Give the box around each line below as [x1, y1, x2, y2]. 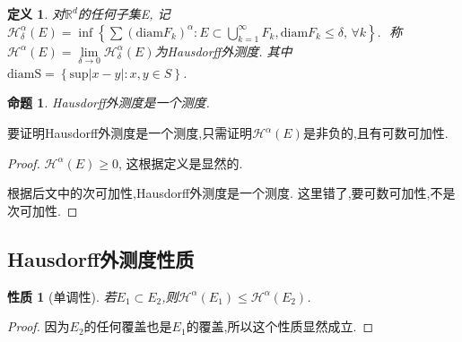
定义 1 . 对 [7, 4, 65, 22]
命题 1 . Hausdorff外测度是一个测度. [7, 93, 210, 112]
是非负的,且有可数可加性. [302, 124, 449, 141]
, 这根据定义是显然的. [118, 153, 243, 172]
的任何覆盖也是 [83, 317, 172, 336]
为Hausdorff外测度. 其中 [154, 41, 292, 60]
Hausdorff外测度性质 [7, 244, 195, 272]
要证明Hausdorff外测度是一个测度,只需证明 [7, 124, 253, 141]
